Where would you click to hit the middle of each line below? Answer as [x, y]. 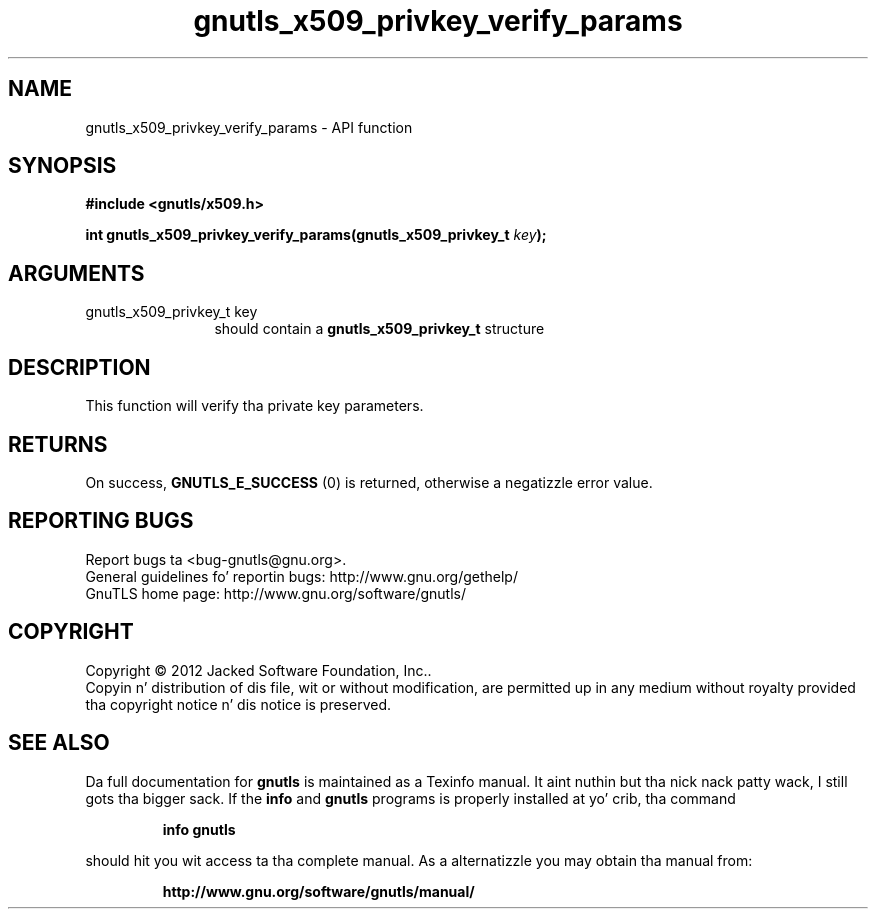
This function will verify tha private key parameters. [254, 406]
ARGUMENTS [76, 273]
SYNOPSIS [62, 166]
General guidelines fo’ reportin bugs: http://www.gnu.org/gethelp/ [301, 576]
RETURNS [58, 444]
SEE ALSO [59, 743]
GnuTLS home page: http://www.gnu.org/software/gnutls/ [275, 593]
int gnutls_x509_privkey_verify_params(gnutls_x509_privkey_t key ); [316, 235]
